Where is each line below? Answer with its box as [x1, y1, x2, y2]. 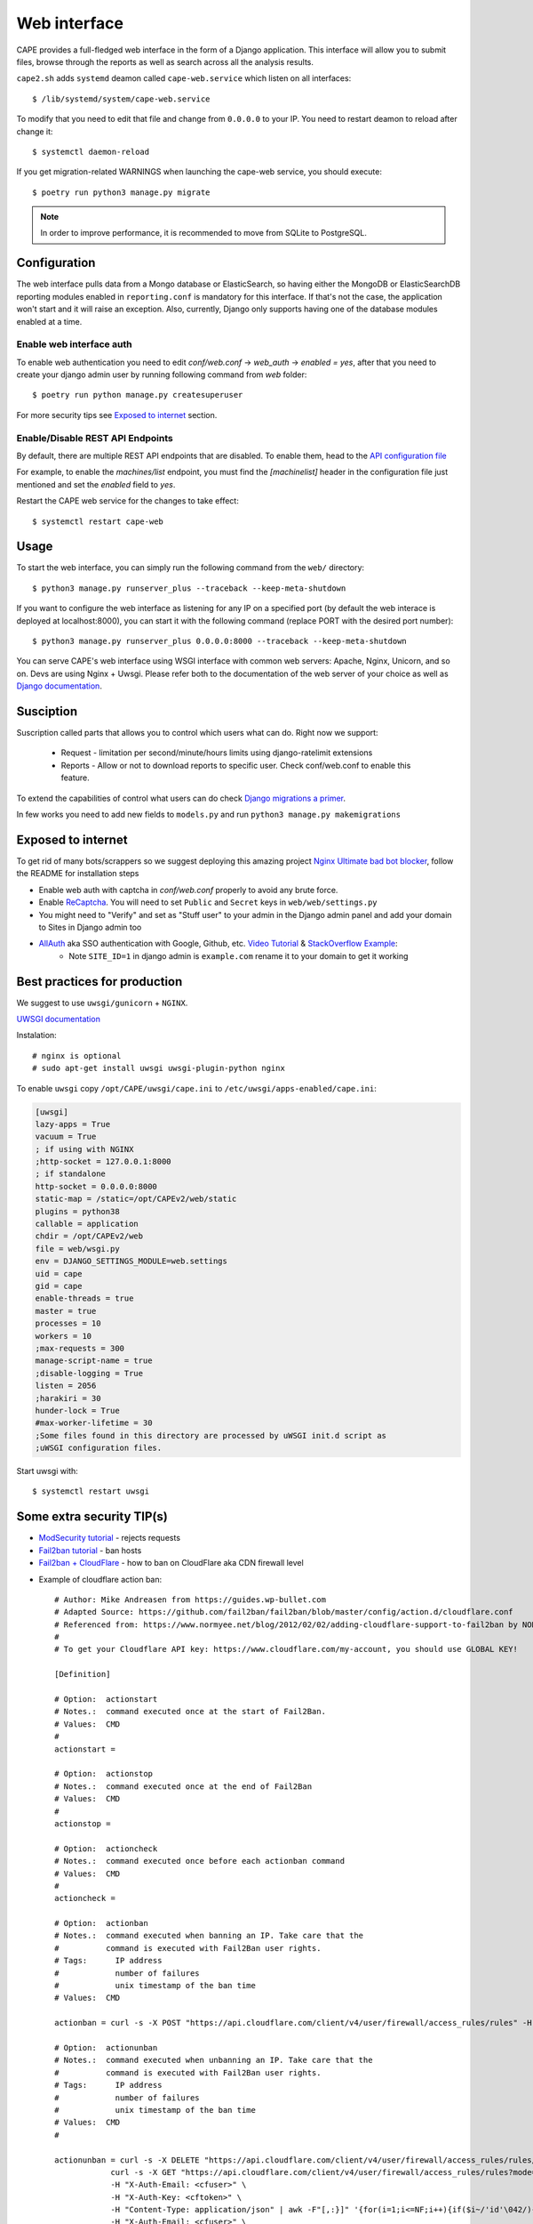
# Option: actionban [54, 1918, 148, 1929]
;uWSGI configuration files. [35, 1443, 163, 1454]
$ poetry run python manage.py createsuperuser [32, 390, 243, 400]
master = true [35, 1306, 97, 1316]
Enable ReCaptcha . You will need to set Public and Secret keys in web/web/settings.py [38, 897, 378, 907]
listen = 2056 [35, 1381, 97, 1391]
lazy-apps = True [35, 1119, 111, 1129]
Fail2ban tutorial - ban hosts [38, 1544, 142, 1556]
